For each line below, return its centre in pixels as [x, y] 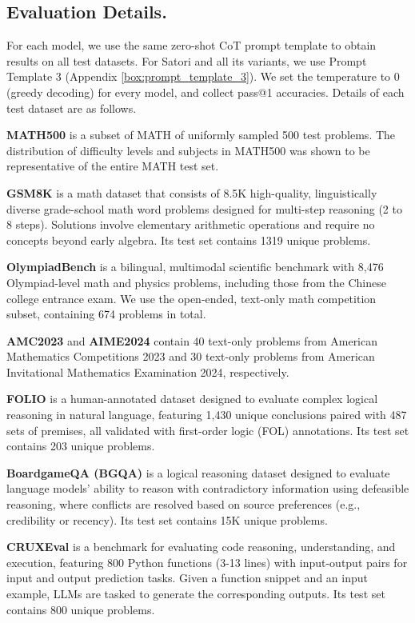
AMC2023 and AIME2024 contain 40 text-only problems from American [192, 340]
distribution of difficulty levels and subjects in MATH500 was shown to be [188, 150]
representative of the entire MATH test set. [113, 166]
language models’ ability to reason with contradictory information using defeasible [208, 488]
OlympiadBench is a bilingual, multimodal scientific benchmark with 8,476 [195, 267]
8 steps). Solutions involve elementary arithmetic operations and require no [191, 224]
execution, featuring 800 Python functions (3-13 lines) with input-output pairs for [207, 562]
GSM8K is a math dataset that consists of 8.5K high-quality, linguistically [192, 192]
